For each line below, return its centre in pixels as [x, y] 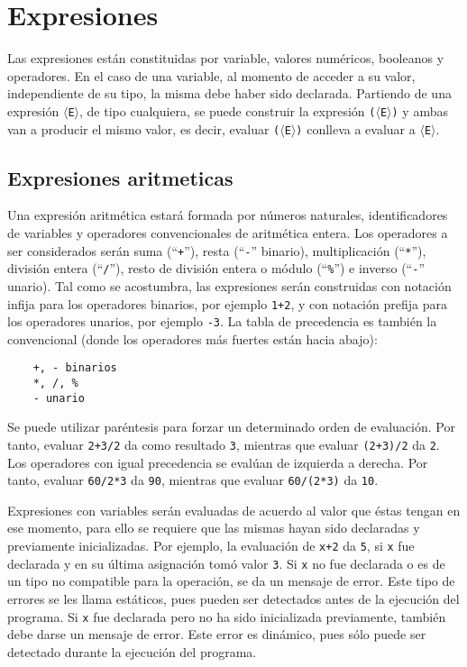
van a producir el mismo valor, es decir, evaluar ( [144, 128]
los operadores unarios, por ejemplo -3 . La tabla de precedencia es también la [222, 321]
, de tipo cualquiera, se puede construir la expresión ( [228, 110]
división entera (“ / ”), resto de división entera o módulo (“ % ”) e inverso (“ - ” [216, 268]
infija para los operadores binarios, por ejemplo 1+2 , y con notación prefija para [227, 303]
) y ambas [420, 110]
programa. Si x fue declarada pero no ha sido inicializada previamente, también [227, 616]
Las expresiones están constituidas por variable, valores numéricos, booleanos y [226, 58]
